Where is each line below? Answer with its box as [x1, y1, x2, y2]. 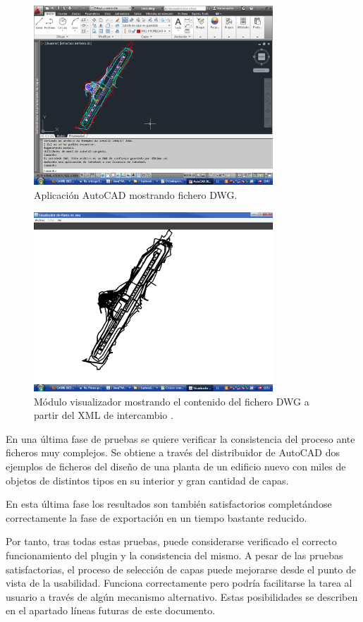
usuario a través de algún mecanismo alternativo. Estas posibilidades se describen [6, 589, 358, 604]
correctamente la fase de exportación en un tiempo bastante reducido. [6, 510, 307, 525]
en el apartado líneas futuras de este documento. [6, 603, 216, 618]
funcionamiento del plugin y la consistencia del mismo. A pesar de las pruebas [6, 547, 343, 562]
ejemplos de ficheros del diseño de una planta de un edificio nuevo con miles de [6, 458, 346, 473]
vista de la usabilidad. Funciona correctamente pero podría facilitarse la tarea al [6, 575, 352, 590]
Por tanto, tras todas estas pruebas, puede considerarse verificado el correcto [6, 534, 337, 549]
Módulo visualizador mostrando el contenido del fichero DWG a [34, 394, 309, 408]
